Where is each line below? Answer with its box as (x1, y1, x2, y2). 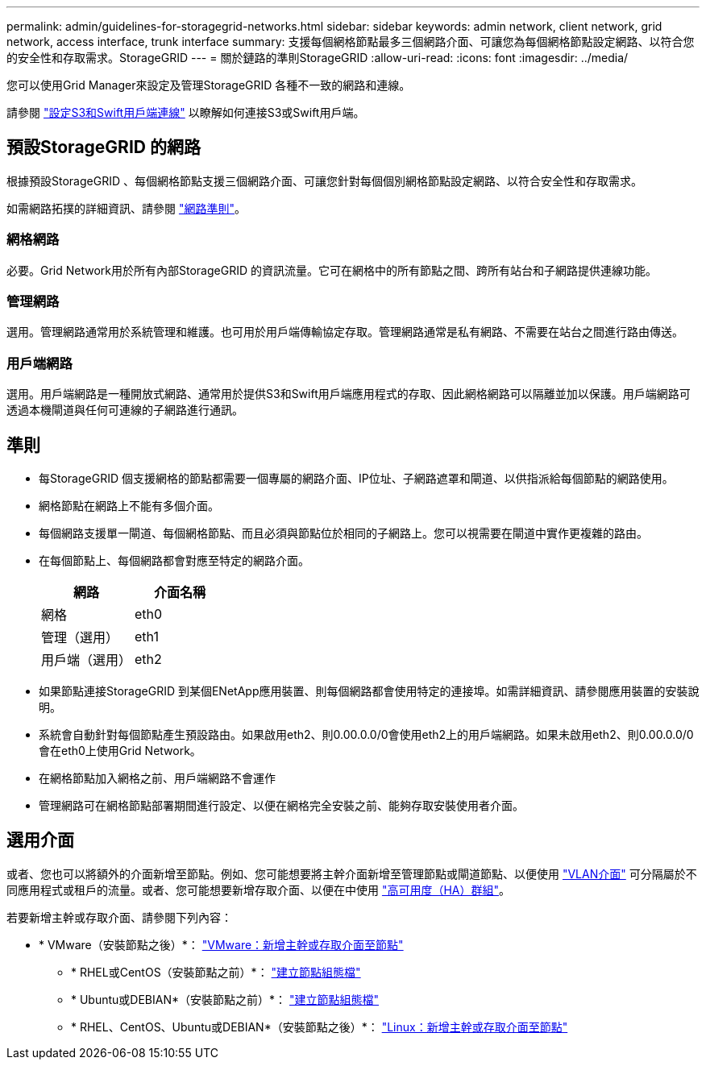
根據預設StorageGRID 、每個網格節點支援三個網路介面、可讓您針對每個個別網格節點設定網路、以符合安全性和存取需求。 (6, 173, 642, 188)
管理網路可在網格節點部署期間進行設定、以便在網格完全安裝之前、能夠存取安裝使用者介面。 (39, 798, 524, 812)
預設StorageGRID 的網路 (6, 137, 201, 158)
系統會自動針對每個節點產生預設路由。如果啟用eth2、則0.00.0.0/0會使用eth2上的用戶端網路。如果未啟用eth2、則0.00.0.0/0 (39, 727, 694, 741)
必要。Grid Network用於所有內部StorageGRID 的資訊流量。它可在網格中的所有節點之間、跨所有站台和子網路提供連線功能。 (6, 263, 657, 277)
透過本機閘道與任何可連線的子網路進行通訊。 (6, 403, 243, 417)
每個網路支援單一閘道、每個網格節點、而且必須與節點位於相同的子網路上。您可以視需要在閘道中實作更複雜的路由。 (39, 525, 648, 540)
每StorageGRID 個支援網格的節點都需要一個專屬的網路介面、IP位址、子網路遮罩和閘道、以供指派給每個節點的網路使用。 (39, 471, 674, 485)
